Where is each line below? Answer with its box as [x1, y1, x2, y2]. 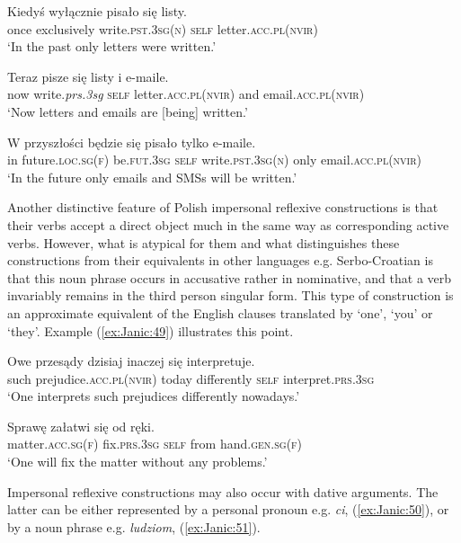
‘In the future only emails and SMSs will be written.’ [7, 167, 297, 186]
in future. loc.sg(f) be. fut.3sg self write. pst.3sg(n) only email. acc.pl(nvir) [7, 150, 422, 169]
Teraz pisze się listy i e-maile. [7, 67, 169, 85]
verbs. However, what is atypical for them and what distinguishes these [7, 233, 400, 252]
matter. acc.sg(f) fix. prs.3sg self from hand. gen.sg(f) [7, 434, 303, 453]
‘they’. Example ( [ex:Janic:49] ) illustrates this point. [7, 321, 294, 340]
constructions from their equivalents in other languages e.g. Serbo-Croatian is [7, 251, 433, 270]
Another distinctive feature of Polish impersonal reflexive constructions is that [7, 198, 439, 217]
